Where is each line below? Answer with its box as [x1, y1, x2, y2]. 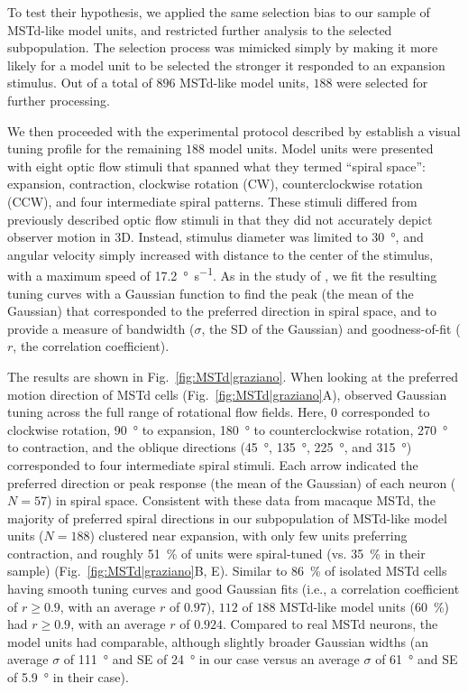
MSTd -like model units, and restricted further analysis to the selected [7, 20, 392, 39]
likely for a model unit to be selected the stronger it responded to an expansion [7, 55, 445, 74]
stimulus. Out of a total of [7, 73, 152, 92]
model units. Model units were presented [208, 139, 434, 158]
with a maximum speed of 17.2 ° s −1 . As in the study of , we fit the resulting [7, 263, 437, 284]
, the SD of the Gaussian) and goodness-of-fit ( [201, 319, 461, 337]
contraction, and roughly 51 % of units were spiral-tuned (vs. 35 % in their [7, 543, 426, 562]
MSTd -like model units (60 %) [280, 596, 449, 615]
